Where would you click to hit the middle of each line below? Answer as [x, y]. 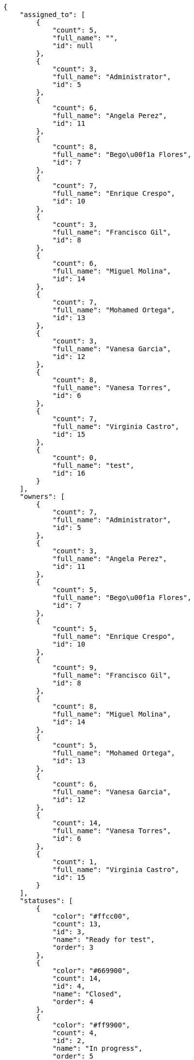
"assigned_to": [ [52, 15]
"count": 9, [75, 667]
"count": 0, [75, 458]
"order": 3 [73, 947]
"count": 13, [77, 924]
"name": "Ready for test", [104, 940]
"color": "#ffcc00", [91, 916]
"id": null [73, 46]
